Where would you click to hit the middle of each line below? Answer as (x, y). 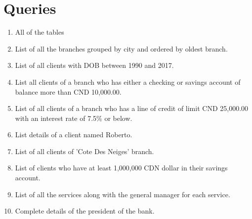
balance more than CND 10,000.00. (68, 91)
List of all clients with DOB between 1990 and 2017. (94, 65)
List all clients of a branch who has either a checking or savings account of (128, 82)
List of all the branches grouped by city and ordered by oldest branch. (121, 48)
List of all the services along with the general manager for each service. (123, 194)
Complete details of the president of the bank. (85, 211)
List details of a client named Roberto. (74, 135)
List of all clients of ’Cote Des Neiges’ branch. (84, 151)
